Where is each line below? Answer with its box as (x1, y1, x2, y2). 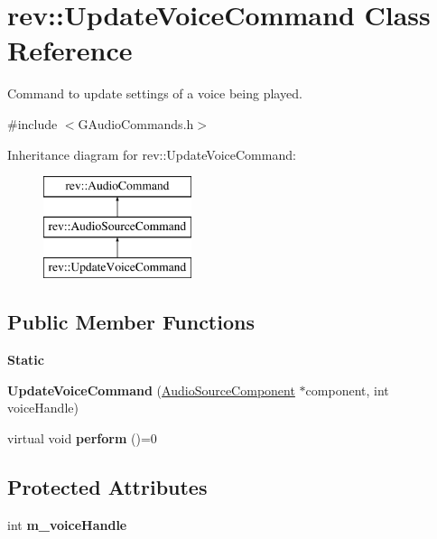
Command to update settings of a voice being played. (7, 84, 302, 103)
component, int (305, 380, 389, 399)
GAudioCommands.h (78, 114, 194, 133)
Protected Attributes (7, 473, 208, 501)
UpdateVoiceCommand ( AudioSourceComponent (7, 380, 295, 399)
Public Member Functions (7, 308, 255, 336)
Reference (7, 32, 133, 69)
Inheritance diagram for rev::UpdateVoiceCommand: (7, 144, 296, 163)
